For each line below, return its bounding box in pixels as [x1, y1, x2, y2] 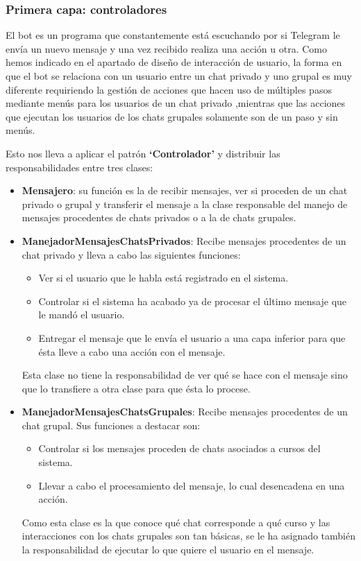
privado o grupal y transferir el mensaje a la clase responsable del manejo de [22, 196, 348, 211]
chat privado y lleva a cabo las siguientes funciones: [22, 247, 241, 261]
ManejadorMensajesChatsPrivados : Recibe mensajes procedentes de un [22, 233, 346, 248]
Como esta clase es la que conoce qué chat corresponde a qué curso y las [22, 515, 330, 529]
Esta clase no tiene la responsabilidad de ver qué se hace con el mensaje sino [22, 368, 348, 382]
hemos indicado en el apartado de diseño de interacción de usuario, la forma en [6, 55, 342, 69]
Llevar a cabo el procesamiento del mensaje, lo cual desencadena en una [38, 478, 345, 492]
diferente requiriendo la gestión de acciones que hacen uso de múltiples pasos [6, 82, 332, 96]
